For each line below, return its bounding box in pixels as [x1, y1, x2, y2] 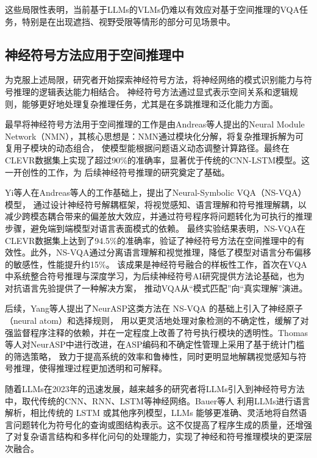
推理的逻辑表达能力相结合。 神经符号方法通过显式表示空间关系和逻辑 [13, 85, 290, 98]
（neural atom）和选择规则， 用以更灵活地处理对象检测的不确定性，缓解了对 [5, 314, 309, 327]
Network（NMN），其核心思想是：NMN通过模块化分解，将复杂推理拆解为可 [5, 129, 304, 142]
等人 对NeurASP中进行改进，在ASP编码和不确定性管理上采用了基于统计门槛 [5, 338, 305, 351]
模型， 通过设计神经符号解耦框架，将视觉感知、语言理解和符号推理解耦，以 [5, 198, 307, 210]
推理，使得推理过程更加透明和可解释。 [13, 362, 167, 374]
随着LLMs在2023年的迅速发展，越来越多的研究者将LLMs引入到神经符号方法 [5, 382, 305, 395]
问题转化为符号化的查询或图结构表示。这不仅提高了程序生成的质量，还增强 [13, 418, 312, 431]
